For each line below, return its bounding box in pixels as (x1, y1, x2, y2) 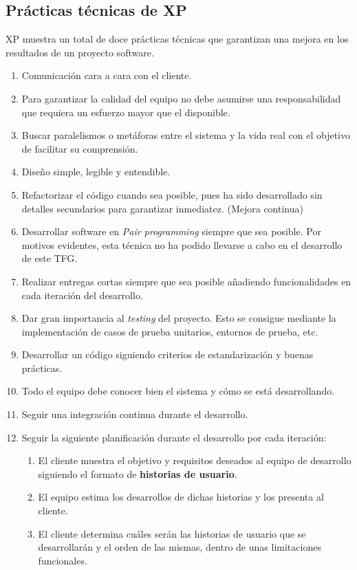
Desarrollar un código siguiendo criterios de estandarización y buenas (21, 347, 314, 362)
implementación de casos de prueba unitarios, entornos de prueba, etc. (21, 324, 318, 338)
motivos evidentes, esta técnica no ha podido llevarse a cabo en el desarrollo (21, 237, 343, 252)
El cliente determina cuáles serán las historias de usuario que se (38, 526, 306, 540)
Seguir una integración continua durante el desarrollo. (21, 407, 248, 421)
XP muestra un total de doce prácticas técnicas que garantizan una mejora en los (6, 32, 349, 46)
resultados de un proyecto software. (6, 45, 154, 59)
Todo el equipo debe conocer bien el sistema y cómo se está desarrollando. (21, 384, 335, 398)
